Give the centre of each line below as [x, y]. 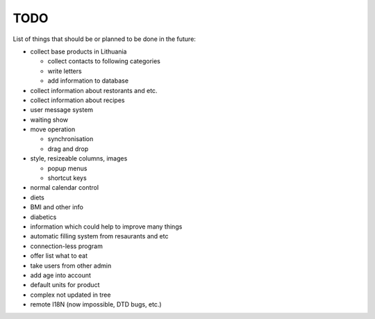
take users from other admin [71, 265]
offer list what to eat [59, 256]
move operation [53, 129]
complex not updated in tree [70, 295]
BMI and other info [57, 207]
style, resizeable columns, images [79, 158]
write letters [65, 71]
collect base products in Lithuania [78, 51]
